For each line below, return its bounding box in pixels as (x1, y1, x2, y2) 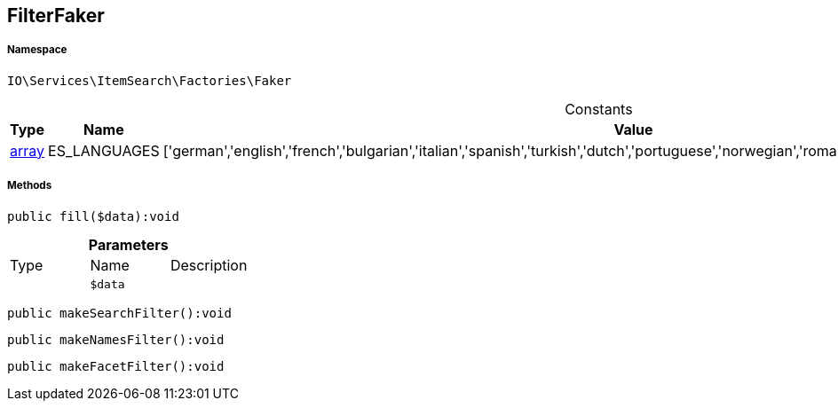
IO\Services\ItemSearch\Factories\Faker (7, 73, 292, 88)
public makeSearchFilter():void (7, 305, 232, 320)
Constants (565, 99, 633, 118)
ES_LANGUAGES (48, 141, 160, 160)
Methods (7, 179, 52, 192)
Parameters (88, 235, 169, 254)
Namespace (7, 43, 67, 57)
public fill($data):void (7, 208, 179, 224)
